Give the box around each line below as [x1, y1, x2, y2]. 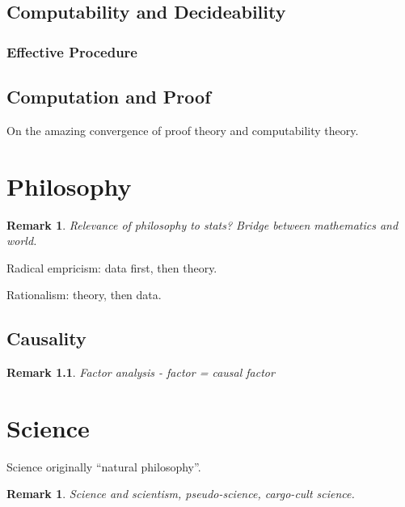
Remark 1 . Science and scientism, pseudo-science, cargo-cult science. [6, 485, 355, 502]
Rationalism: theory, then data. [6, 286, 162, 303]
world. [6, 232, 37, 249]
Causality [6, 326, 86, 351]
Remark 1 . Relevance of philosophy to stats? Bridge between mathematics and [6, 216, 399, 233]
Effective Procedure [6, 41, 137, 61]
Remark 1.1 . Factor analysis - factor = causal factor [6, 364, 275, 381]
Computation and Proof [6, 84, 211, 109]
